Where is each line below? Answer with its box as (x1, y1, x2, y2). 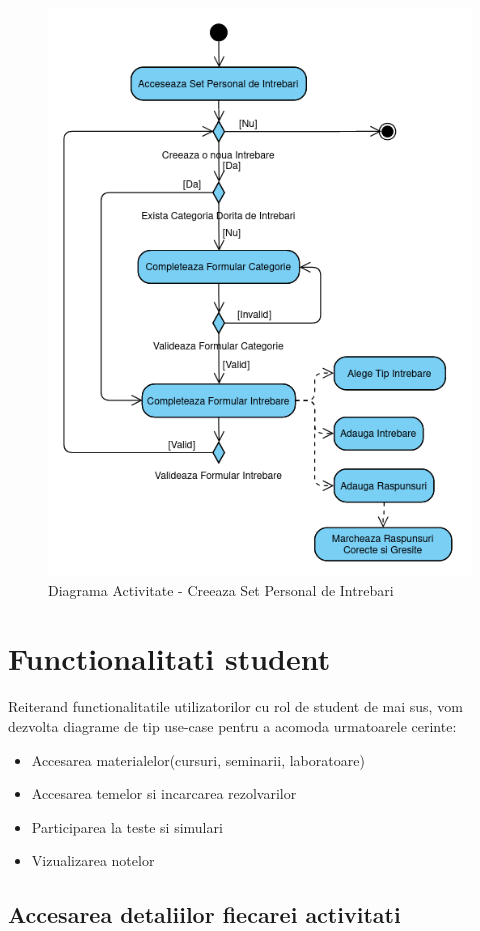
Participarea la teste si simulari (31, 816, 223, 837)
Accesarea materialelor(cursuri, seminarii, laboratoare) (31, 749, 365, 770)
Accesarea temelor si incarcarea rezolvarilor (31, 783, 297, 804)
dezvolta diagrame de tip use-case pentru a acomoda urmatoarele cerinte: (8, 715, 457, 736)
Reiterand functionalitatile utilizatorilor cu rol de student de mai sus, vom (8, 696, 463, 717)
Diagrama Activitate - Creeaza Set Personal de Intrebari (48, 579, 394, 600)
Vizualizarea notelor (31, 850, 155, 871)
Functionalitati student (8, 638, 331, 679)
